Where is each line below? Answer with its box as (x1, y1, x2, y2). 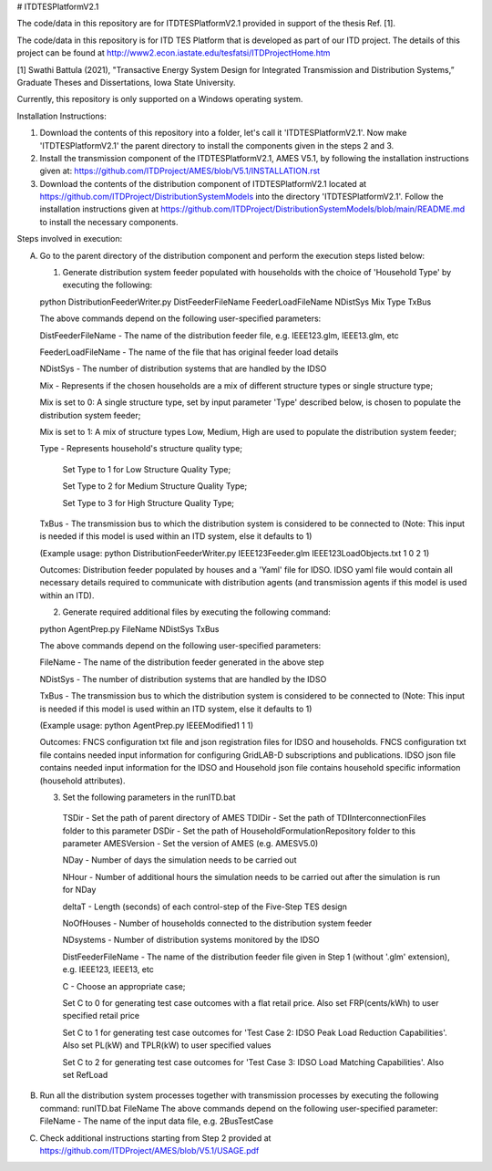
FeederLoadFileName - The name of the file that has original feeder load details (39, 347, 339, 358)
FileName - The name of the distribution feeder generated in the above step (39, 657, 324, 668)
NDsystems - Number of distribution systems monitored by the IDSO (62, 935, 320, 946)
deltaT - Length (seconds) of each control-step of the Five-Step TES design (62, 901, 348, 912)
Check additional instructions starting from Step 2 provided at (39, 1132, 272, 1144)
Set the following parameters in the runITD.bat (62, 792, 236, 803)
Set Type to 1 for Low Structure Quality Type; (62, 463, 231, 474)
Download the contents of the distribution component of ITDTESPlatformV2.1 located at (39, 178, 367, 189)
